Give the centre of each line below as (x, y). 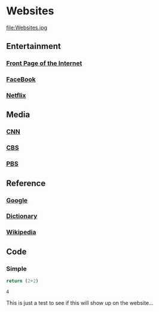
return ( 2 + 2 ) (22, 281)
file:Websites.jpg (27, 27)
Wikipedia (21, 233)
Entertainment (33, 46)
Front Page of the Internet (44, 63)
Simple (16, 268)
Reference (26, 183)
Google (17, 200)
